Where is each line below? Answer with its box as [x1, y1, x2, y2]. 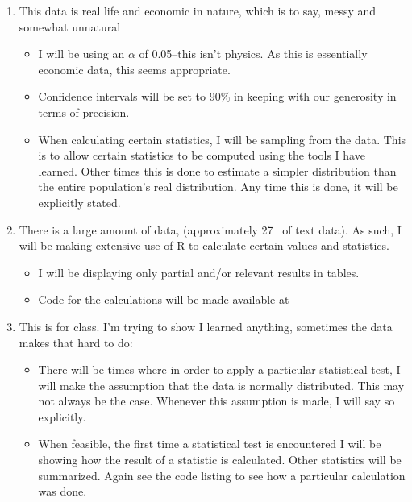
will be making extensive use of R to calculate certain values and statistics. [19, 237, 389, 254]
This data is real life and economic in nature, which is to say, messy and [19, 2, 377, 19]
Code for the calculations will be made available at [38, 291, 289, 308]
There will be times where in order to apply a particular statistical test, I [38, 361, 401, 378]
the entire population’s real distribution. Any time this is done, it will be [38, 178, 398, 195]
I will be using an [38, 45, 125, 62]
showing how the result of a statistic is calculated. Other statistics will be [38, 451, 402, 468]
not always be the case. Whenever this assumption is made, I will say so [38, 392, 395, 409]
